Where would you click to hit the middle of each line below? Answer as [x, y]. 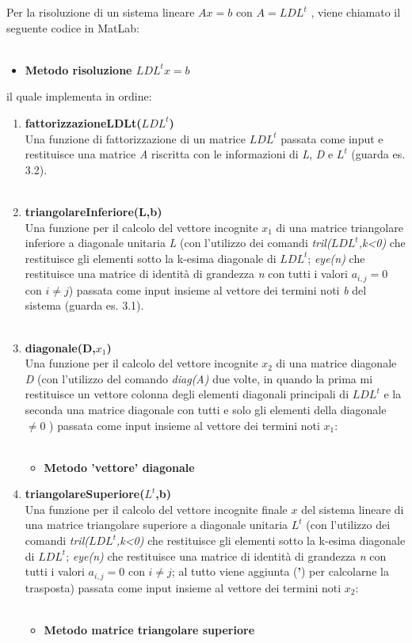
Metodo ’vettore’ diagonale [119, 467]
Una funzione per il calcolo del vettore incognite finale [156, 509]
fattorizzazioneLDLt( [83, 122]
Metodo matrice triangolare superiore [149, 629]
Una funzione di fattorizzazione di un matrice [135, 138]
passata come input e [332, 138]
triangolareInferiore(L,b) [93, 211]
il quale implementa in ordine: [79, 96]
